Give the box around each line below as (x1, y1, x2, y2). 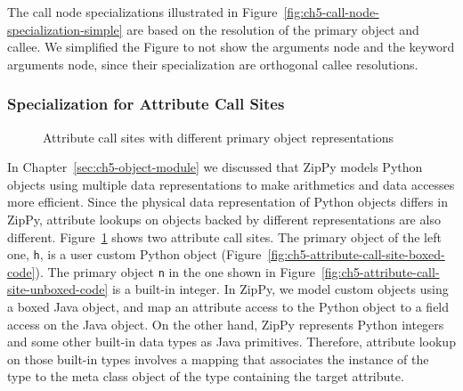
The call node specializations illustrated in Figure (7, 3, 278, 20)
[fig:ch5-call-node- (283, 3, 379, 20)
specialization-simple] (7, 20, 123, 38)
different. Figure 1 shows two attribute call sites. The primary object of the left (7, 227, 442, 246)
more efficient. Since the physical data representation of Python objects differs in (7, 192, 448, 211)
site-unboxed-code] (7, 280, 109, 298)
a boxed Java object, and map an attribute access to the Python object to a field (7, 297, 450, 316)
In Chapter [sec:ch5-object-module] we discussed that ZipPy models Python (7, 158, 423, 176)
